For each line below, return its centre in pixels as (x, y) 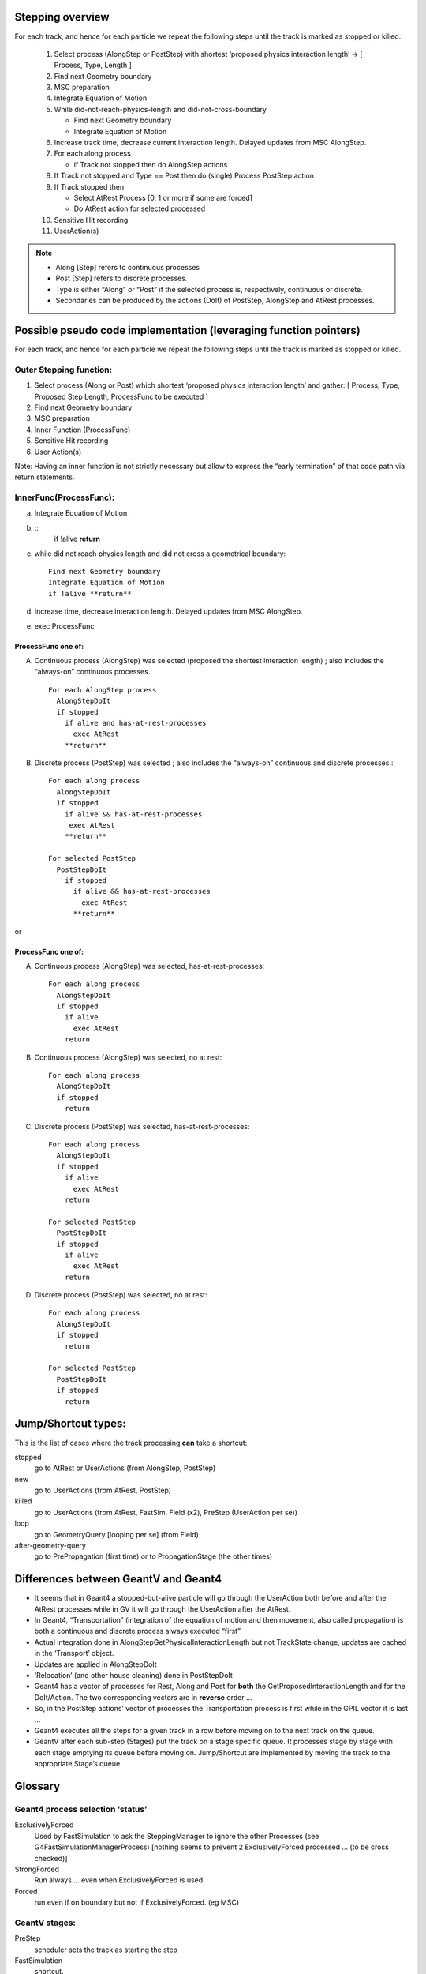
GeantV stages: (45, 1923)
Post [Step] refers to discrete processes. (121, 278)
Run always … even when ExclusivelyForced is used (119, 1880)
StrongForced (37, 1869)
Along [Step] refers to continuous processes (128, 267)
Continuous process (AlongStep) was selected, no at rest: (128, 1057)
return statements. (45, 477)
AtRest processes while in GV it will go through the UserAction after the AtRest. (163, 1609)
